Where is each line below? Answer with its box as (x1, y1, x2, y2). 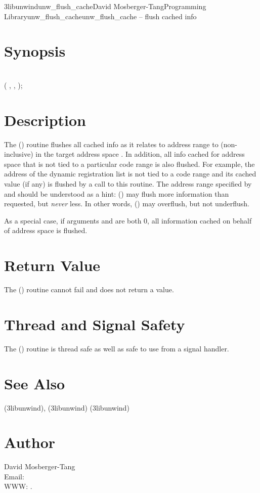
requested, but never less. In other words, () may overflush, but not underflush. (4, 198, 249, 209)
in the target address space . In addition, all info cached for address (35, 149, 245, 159)
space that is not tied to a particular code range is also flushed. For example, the (4, 158, 255, 169)
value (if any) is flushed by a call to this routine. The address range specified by (4, 178, 252, 189)
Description (4, 109, 86, 130)
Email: (4, 471, 24, 481)
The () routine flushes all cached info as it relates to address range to (4, 139, 219, 149)
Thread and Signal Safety (4, 313, 185, 334)
